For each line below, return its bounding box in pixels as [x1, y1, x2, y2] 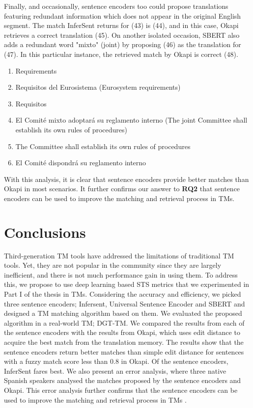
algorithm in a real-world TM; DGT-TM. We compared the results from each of [4, 317, 245, 328]
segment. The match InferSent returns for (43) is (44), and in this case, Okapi [4, 20, 239, 30]
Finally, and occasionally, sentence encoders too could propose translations [4, 1, 228, 11]
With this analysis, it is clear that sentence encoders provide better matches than [4, 174, 249, 184]
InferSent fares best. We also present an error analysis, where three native [4, 365, 226, 376]
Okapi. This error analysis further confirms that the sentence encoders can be [4, 384, 238, 395]
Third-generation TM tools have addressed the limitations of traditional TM [4, 250, 234, 260]
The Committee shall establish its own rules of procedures [15, 141, 191, 151]
